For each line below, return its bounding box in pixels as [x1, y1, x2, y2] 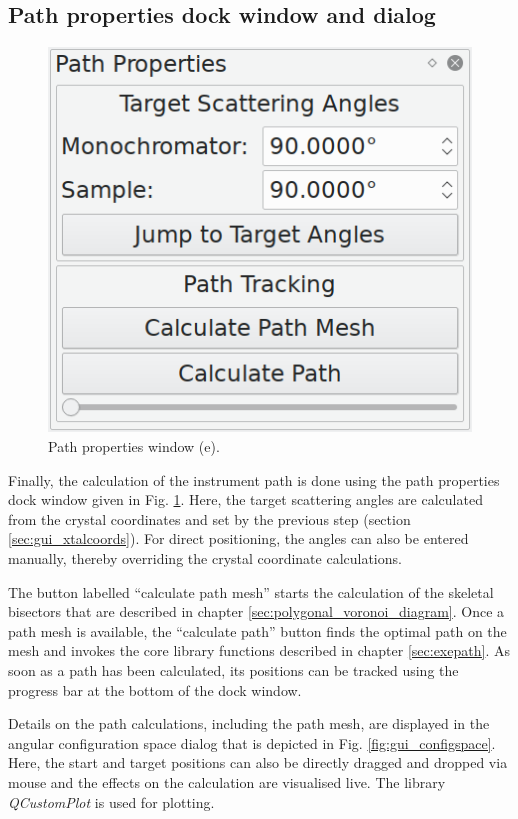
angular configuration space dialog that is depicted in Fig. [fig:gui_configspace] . [8, 732, 496, 753]
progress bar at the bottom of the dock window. [8, 679, 302, 700]
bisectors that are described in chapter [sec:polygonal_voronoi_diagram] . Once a [8, 601, 505, 622]
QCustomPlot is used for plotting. [8, 791, 215, 812]
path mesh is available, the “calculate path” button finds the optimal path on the [8, 620, 507, 641]
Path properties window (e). [48, 436, 220, 457]
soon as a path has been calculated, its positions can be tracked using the [8, 660, 459, 680]
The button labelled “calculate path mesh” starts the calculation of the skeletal [8, 581, 494, 602]
